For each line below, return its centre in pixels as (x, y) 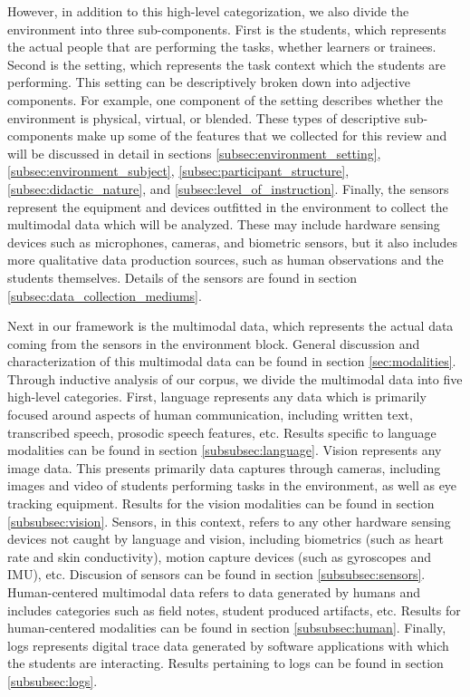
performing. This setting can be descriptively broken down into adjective (209, 82)
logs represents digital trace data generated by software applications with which (228, 645)
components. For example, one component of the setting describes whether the (225, 99)
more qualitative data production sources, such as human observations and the (225, 260)
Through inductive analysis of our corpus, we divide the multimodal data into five (235, 378)
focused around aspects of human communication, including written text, (210, 415)
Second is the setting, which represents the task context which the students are (226, 64)
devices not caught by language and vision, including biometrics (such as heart (225, 539)
